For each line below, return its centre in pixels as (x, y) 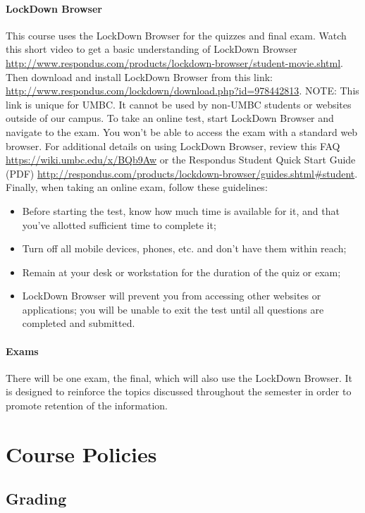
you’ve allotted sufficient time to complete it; (119, 224)
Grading (36, 499)
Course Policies (81, 453)
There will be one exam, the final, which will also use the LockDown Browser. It (179, 377)
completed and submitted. (79, 323)
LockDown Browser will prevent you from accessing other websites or (172, 296)
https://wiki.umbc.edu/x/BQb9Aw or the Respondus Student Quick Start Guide (181, 160)
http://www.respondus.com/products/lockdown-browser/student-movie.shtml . (174, 62)
